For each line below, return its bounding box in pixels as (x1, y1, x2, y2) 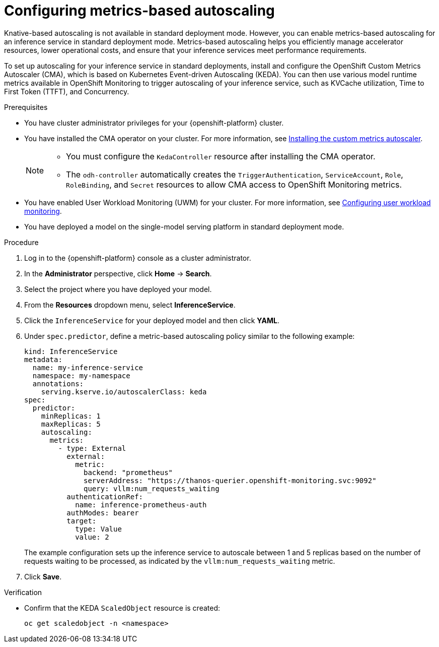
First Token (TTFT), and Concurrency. (4, 87, 129, 96)
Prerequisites (4, 102, 48, 111)
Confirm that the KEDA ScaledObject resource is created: (24, 603, 221, 612)
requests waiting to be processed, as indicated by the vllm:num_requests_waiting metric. (24, 556, 335, 565)
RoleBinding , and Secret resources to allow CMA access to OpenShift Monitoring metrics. (66, 179, 402, 190)
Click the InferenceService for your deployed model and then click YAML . (24, 316, 279, 325)
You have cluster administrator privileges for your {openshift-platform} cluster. (24, 118, 284, 127)
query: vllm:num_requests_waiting (84, 484, 219, 493)
